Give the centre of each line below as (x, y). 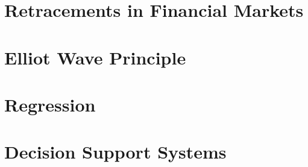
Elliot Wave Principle (95, 57)
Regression (50, 104)
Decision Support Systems (115, 152)
